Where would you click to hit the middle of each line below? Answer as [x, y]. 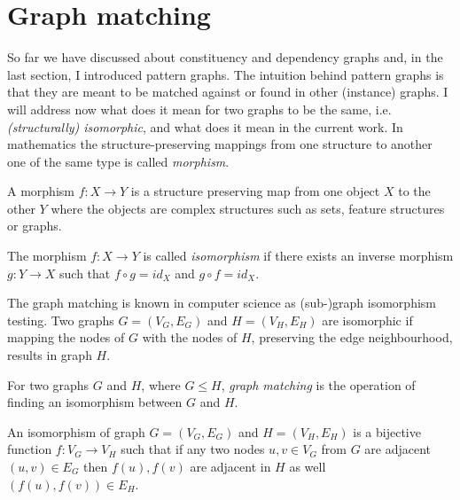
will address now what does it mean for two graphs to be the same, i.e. [199, 109]
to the [414, 191]
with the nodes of [190, 337]
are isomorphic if [367, 320]
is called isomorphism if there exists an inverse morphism [298, 256]
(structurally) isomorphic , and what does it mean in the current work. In [205, 126]
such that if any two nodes [193, 449]
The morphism [47, 256]
